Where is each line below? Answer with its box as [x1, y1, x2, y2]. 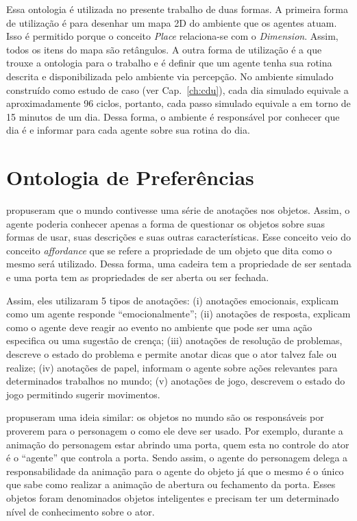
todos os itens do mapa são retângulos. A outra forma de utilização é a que [6, 42, 322, 56]
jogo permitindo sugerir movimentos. [6, 387, 160, 401]
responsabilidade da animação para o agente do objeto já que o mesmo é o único [6, 463, 344, 478]
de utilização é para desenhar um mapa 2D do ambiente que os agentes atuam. [6, 15, 337, 29]
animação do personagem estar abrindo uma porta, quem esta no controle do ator [6, 437, 349, 451]
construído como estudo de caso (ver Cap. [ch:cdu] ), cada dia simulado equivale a [6, 82, 349, 97]
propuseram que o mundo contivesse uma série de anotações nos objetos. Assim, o [6, 203, 350, 217]
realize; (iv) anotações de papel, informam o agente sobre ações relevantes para [6, 360, 338, 374]
